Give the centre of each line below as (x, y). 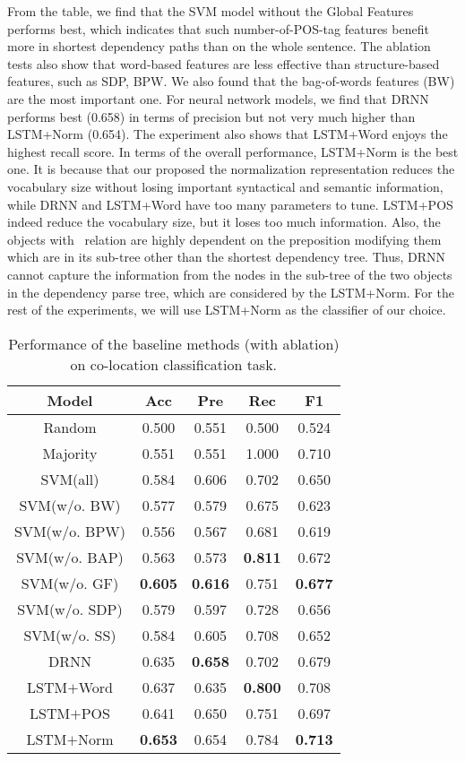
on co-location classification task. (174, 364)
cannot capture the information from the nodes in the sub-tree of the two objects (230, 274)
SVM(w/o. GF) (70, 583)
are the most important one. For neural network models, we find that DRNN (218, 98)
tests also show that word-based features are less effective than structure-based (224, 63)
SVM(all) (70, 479)
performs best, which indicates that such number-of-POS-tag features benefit (218, 28)
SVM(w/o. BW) (70, 505)
